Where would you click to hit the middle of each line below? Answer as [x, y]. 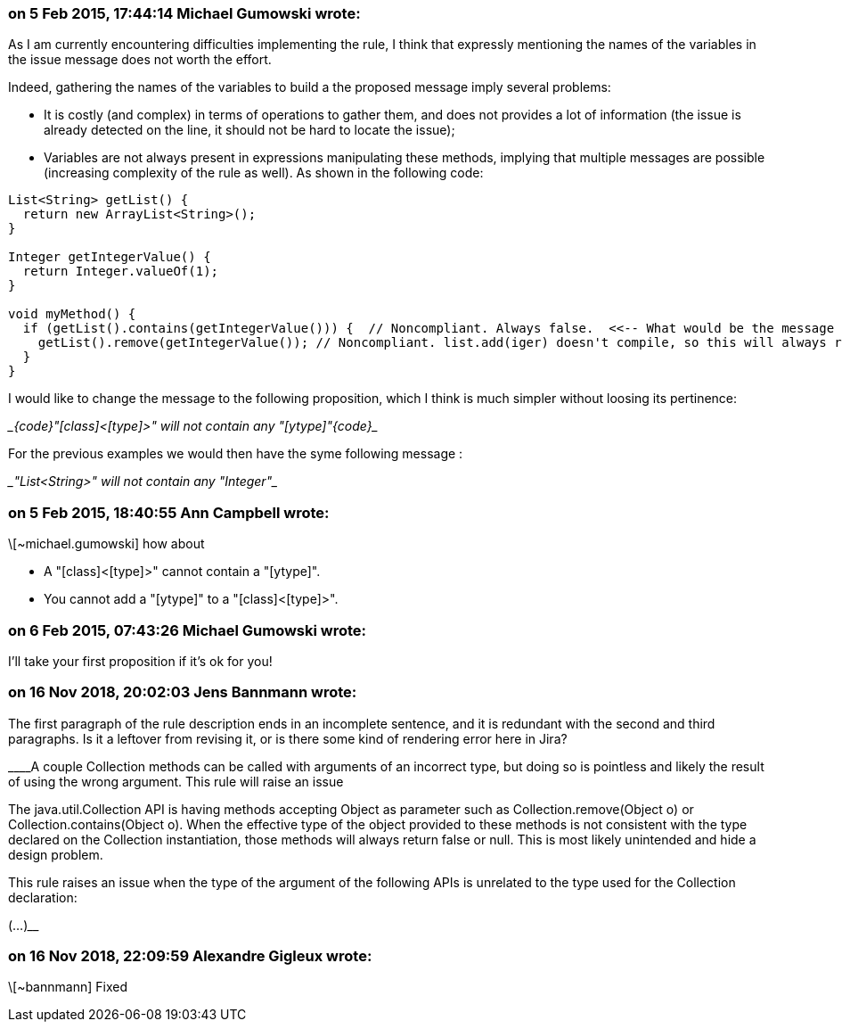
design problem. [56, 854]
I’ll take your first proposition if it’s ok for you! [140, 661]
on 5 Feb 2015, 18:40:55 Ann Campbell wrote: [169, 512]
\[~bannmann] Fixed [68, 987]
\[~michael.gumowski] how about [106, 544]
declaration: [43, 897]
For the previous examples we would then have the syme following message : [236, 454]
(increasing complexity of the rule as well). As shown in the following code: [264, 173]
